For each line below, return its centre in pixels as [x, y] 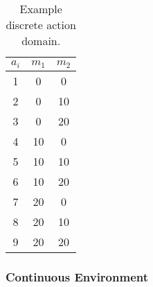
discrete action [41, 25]
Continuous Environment [77, 276]
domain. [41, 41]
